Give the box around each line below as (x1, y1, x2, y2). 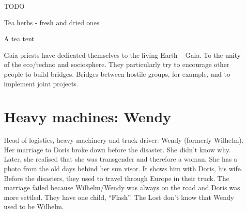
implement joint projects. (4, 78, 78, 88)
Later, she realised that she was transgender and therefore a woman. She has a (4, 154, 237, 164)
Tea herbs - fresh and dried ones (4, 17, 100, 27)
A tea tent (4, 33, 34, 44)
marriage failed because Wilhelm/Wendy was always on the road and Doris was (4, 182, 240, 193)
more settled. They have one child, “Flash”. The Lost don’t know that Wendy (4, 192, 234, 202)
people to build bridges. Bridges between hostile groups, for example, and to (4, 68, 230, 79)
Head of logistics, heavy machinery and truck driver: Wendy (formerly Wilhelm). (4, 135, 244, 145)
